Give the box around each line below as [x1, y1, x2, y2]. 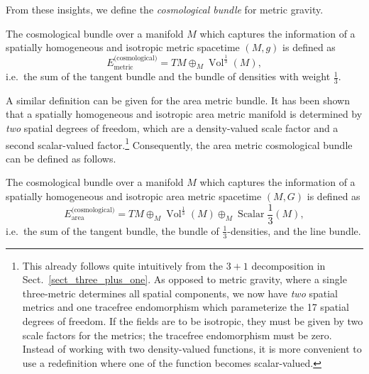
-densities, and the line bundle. [227, 223, 361, 238]
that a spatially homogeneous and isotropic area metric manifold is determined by [6, 106, 363, 121]
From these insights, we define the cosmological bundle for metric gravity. [6, 2, 324, 16]
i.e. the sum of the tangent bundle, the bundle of [6, 223, 219, 238]
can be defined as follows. [6, 150, 116, 165]
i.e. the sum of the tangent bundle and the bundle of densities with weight [6, 69, 331, 84]
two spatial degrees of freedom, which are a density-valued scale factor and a [6, 121, 338, 136]
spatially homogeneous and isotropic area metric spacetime [6, 189, 262, 204]
